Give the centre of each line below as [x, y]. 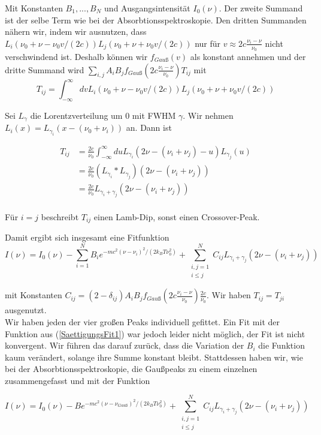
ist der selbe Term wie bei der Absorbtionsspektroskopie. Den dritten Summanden [156, 19]
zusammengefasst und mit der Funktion [78, 380]
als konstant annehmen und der [248, 57]
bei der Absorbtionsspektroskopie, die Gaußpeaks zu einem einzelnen [131, 369]
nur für [208, 43]
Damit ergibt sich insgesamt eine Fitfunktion [87, 237]
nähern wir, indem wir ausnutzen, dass [76, 31]
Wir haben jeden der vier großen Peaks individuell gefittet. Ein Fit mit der [143, 321]
